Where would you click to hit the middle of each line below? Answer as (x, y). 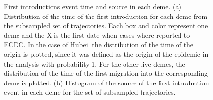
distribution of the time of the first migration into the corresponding (106, 73)
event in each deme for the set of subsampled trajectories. (90, 92)
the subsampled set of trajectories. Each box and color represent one (106, 25)
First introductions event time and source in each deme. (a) (93, 6)
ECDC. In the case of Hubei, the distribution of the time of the (99, 44)
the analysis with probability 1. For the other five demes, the (95, 63)
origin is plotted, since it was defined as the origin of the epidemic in (106, 54)
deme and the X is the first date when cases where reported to (97, 35)
